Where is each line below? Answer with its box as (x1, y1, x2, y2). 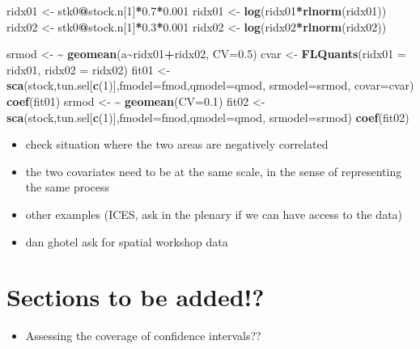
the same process (25, 179, 110, 196)
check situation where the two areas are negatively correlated (25, 136, 329, 153)
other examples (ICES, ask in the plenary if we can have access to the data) (25, 205, 403, 222)
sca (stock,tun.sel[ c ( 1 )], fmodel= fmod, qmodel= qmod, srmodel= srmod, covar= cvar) (6, 77, 414, 94)
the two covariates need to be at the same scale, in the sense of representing (25, 162, 402, 179)
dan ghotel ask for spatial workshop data (25, 233, 228, 250)
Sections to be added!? (6, 280, 265, 313)
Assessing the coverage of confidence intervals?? (25, 327, 261, 344)
